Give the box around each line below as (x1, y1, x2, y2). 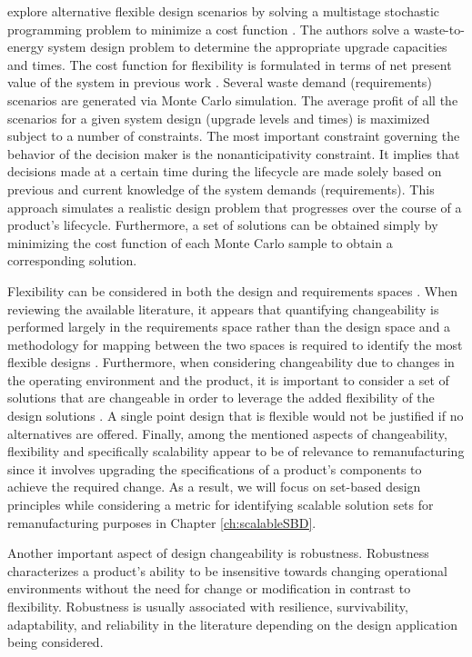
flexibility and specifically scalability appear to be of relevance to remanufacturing (7, 442, 465, 461)
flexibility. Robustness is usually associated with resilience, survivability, (7, 597, 408, 615)
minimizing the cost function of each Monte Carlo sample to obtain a (7, 233, 393, 252)
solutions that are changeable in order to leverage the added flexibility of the (7, 388, 435, 407)
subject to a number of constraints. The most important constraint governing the (7, 126, 460, 145)
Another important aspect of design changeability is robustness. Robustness (7, 543, 429, 562)
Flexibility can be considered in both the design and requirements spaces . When (7, 281, 457, 300)
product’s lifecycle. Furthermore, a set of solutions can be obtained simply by (7, 215, 438, 234)
